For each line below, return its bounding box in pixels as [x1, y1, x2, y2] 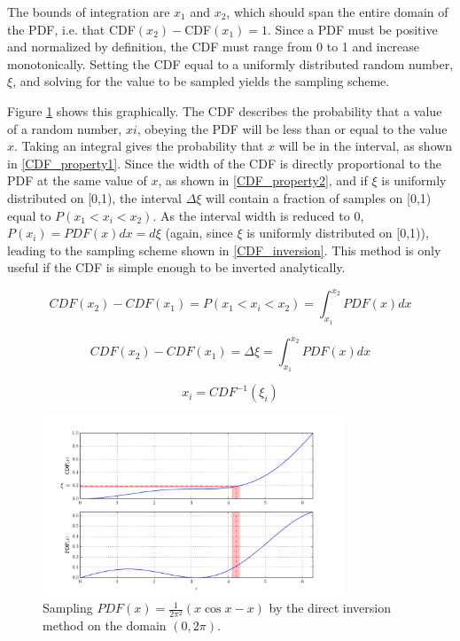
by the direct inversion [269, 598, 391, 617]
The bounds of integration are [7, 3, 170, 20]
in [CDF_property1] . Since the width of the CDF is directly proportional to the [7, 153, 441, 172]
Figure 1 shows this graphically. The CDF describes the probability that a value [7, 101, 442, 120]
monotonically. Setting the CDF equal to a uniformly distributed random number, [7, 54, 454, 73]
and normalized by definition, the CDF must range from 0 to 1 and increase [7, 37, 420, 56]
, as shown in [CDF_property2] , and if [158, 171, 368, 190]
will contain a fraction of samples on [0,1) [206, 188, 432, 207]
